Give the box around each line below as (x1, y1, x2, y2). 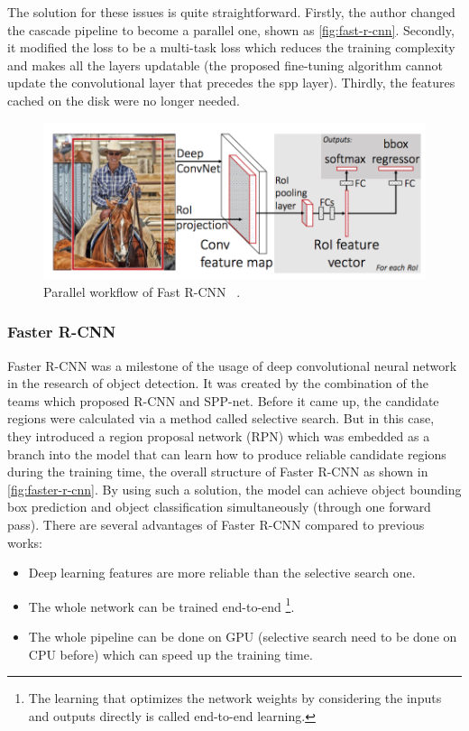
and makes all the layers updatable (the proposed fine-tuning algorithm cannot (7, 55, 443, 74)
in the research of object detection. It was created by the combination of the (7, 374, 428, 393)
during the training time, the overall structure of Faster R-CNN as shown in (7, 462, 428, 481)
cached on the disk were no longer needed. (7, 90, 240, 109)
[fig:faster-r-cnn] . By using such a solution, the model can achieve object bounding (7, 479, 462, 498)
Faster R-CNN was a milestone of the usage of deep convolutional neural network (7, 356, 457, 375)
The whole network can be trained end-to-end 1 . (28, 594, 295, 615)
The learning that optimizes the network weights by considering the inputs (28, 689, 442, 708)
